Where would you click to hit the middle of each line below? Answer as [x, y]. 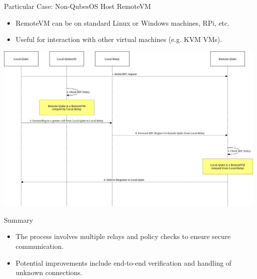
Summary [19, 219]
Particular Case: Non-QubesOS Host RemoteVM [78, 6]
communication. [40, 246]
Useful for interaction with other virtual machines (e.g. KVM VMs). [119, 39]
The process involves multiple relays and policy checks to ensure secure [123, 236]
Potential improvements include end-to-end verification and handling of [124, 262]
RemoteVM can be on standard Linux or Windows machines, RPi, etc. [123, 22]
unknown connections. [49, 272]
